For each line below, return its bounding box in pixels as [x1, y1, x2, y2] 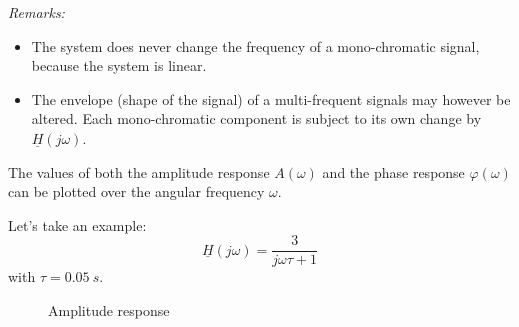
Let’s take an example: [8, 214, 147, 235]
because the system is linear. [31, 55, 207, 76]
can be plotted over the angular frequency [8, 181, 265, 202]
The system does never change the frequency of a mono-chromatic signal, [31, 35, 480, 56]
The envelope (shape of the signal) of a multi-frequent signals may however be [31, 88, 511, 109]
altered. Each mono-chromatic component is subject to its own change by [31, 108, 482, 129]
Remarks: [8, 2, 65, 22]
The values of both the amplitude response [8, 161, 270, 182]
